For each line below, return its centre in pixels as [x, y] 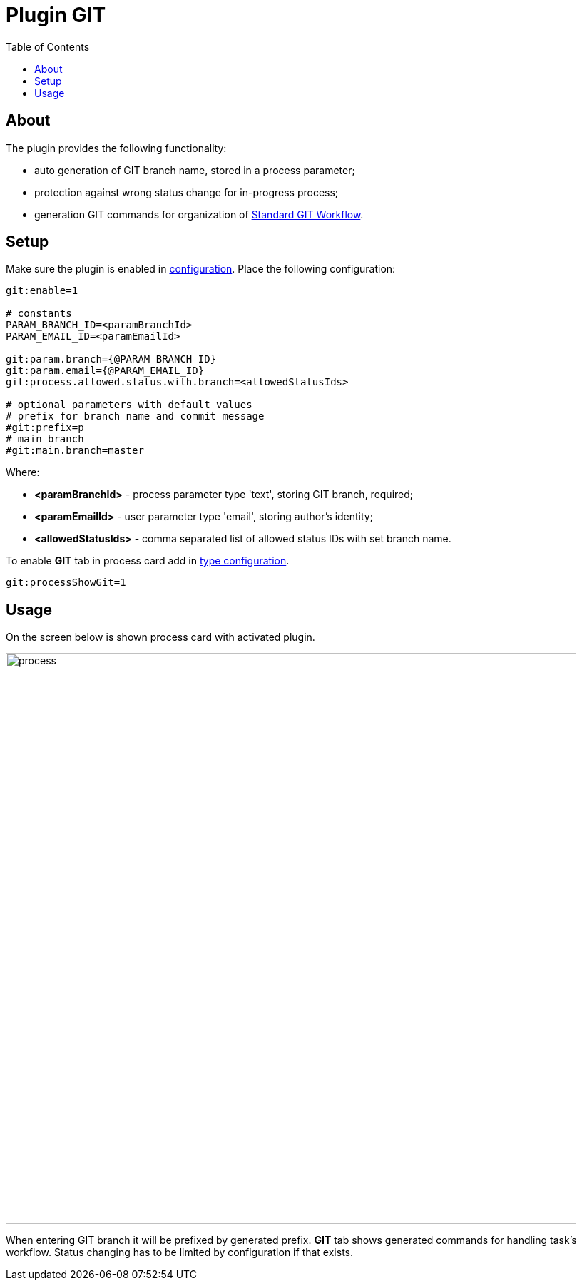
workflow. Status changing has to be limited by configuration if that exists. [179, 1252]
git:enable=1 [42, 291]
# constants [39, 314]
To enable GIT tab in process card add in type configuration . [148, 561]
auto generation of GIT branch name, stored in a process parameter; [195, 170]
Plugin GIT [56, 15]
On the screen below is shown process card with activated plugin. [160, 637]
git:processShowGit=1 [66, 583]
